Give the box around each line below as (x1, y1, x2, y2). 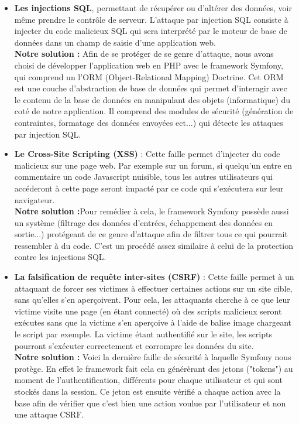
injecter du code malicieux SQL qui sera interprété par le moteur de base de (14, 25, 287, 37)
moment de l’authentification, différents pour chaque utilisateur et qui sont (14, 374, 283, 386)
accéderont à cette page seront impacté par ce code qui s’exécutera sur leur (14, 182, 284, 194)
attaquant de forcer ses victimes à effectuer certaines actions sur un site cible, (14, 282, 293, 294)
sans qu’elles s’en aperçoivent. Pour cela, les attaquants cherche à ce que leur (14, 293, 290, 306)
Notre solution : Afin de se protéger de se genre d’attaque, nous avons (14, 47, 274, 60)
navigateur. (14, 193, 55, 206)
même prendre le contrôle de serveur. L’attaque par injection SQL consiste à (14, 13, 288, 25)
